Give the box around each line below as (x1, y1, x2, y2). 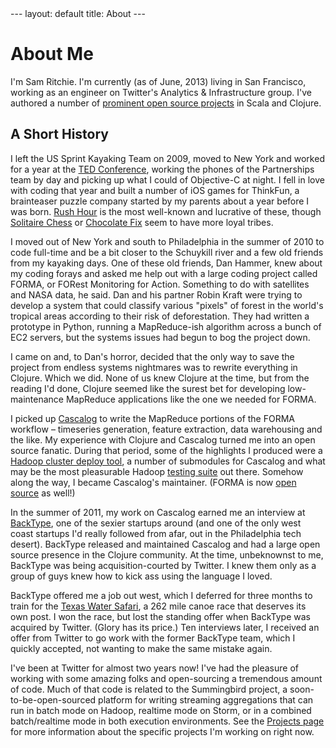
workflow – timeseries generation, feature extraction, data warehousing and (10, 423, 323, 435)
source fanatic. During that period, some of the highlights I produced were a (10, 444, 323, 456)
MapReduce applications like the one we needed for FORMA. (65, 393, 317, 405)
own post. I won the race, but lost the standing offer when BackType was (10, 610, 311, 622)
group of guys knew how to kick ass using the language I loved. (10, 570, 273, 582)
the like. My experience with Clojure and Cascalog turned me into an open (10, 433, 316, 446)
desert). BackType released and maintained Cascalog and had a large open (10, 538, 321, 550)
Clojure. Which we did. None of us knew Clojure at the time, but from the (10, 372, 310, 384)
